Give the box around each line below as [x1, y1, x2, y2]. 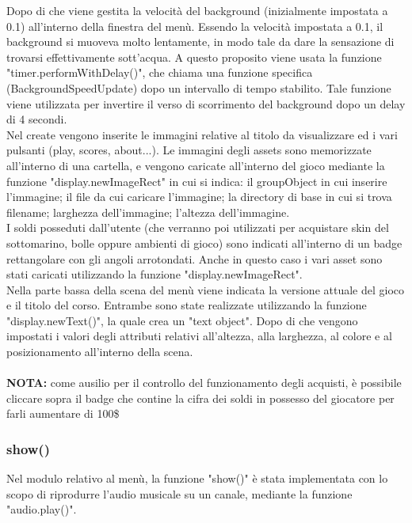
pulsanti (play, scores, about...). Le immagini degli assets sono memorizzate [6, 142, 372, 158]
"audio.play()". [6, 501, 77, 517]
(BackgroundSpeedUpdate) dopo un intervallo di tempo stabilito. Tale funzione [6, 79, 391, 96]
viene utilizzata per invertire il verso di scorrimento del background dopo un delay [6, 95, 406, 112]
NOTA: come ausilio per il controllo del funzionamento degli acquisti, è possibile [6, 374, 402, 391]
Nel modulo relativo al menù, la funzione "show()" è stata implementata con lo [6, 470, 388, 487]
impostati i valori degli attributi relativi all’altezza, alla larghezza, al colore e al [6, 328, 392, 344]
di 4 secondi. [6, 111, 67, 127]
